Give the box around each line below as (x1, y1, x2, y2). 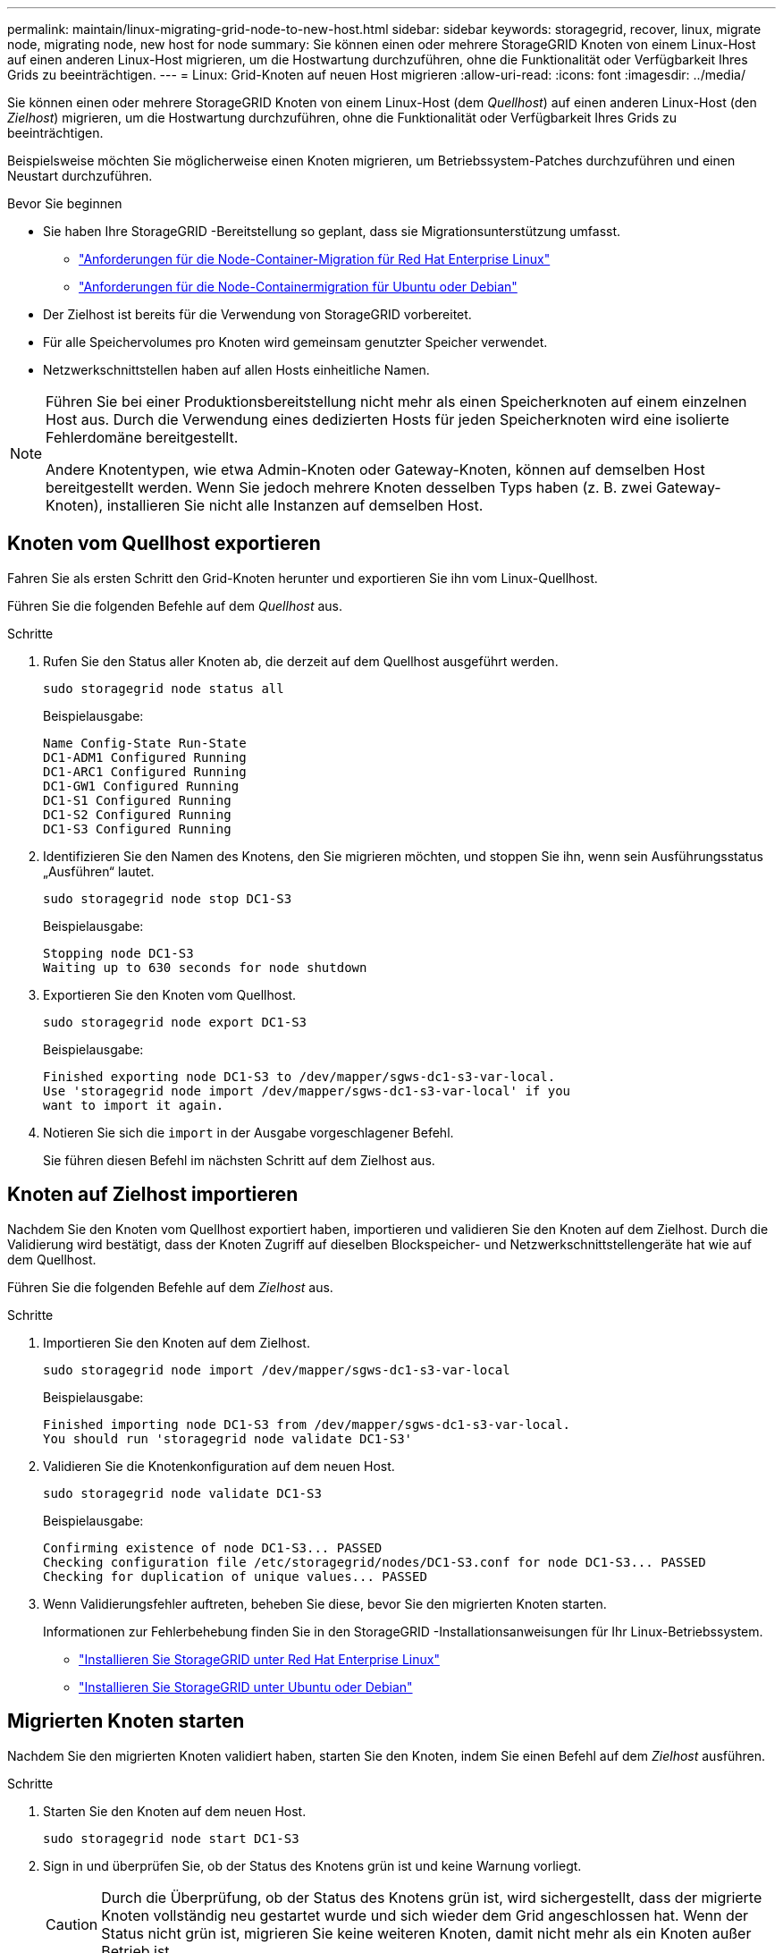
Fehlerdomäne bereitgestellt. (46, 428, 239, 446)
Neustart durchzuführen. (7, 168, 153, 183)
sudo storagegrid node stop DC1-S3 (43, 891, 292, 906)
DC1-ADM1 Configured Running (43, 749, 247, 765)
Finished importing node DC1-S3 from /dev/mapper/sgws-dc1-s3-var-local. (43, 1416, 571, 1432)
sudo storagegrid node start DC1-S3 (43, 1830, 299, 1846)
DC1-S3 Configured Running (43, 821, 232, 836)
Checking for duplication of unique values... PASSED (43, 1568, 427, 1584)
